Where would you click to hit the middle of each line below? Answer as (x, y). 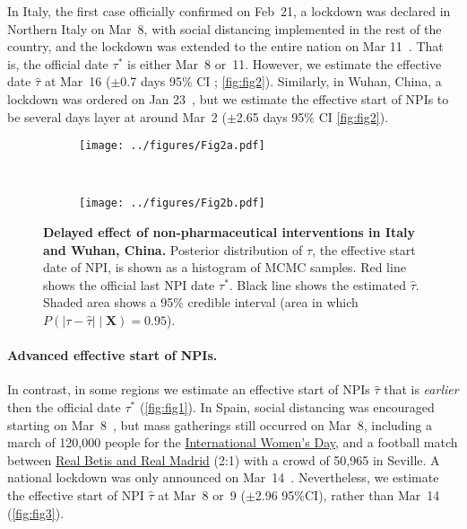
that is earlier (421, 389)
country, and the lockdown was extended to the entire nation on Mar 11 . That (225, 46)
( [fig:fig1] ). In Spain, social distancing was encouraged (287, 407)
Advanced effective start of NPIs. (112, 355)
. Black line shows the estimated (317, 284)
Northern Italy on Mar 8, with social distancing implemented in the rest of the (225, 28)
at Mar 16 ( (78, 81)
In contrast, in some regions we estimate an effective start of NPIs (189, 389)
